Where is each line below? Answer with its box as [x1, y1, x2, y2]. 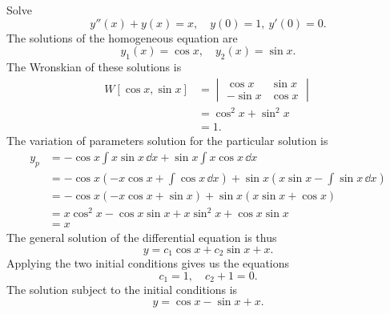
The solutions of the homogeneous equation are [6, 29, 238, 46]
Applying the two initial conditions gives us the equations [6, 255, 290, 272]
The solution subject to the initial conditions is [6, 281, 238, 298]
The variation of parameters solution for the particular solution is [6, 132, 328, 149]
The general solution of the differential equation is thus [6, 229, 277, 246]
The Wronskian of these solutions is [6, 58, 182, 74]
